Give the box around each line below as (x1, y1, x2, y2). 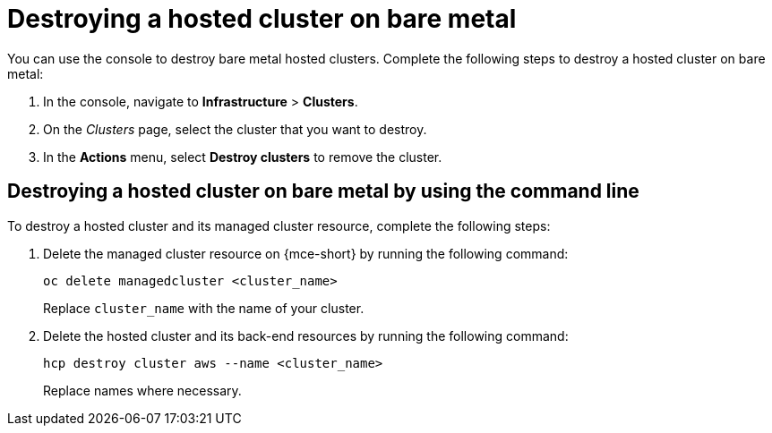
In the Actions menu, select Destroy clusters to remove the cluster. (43, 149, 442, 165)
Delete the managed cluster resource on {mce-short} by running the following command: (43, 245, 569, 261)
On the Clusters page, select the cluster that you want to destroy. (43, 121, 427, 137)
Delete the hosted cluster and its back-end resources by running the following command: (43, 327, 569, 344)
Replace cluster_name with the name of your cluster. (43, 300, 365, 316)
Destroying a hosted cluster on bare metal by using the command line (7, 180, 639, 203)
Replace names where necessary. (43, 382, 242, 398)
